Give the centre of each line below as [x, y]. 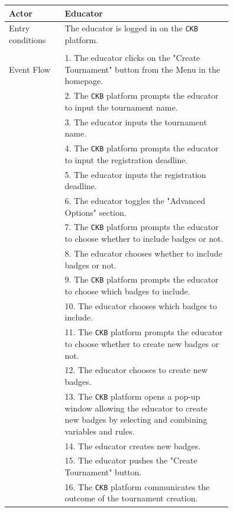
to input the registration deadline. [126, 159]
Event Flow [30, 69]
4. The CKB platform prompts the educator [142, 148]
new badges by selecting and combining [136, 419]
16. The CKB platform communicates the [137, 486]
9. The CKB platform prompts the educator [142, 279]
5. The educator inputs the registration [135, 174]
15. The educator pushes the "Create [131, 460]
